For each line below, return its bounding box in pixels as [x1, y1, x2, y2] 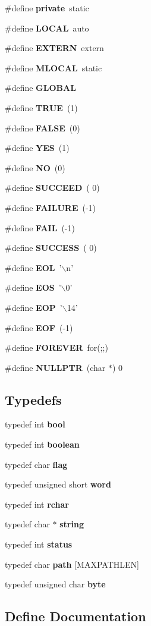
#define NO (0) [5, 161, 65, 174]
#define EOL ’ [5, 261, 62, 273]
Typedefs [5, 390, 62, 408]
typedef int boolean [5, 438, 80, 451]
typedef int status [5, 538, 73, 550]
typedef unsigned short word [5, 478, 111, 490]
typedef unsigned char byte [5, 578, 106, 590]
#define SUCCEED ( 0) [5, 181, 100, 194]
